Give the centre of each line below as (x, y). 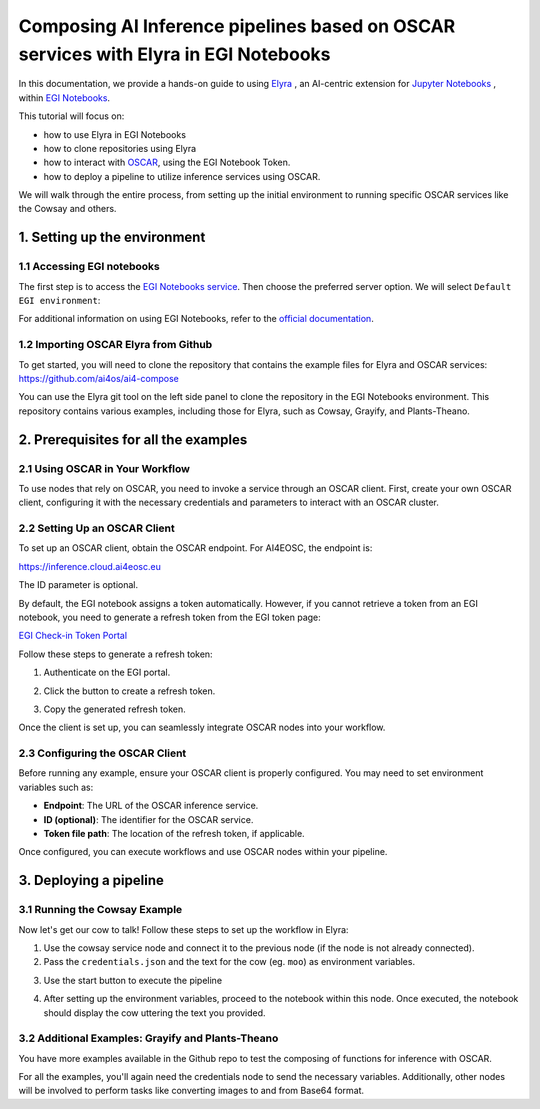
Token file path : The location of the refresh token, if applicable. (174, 834)
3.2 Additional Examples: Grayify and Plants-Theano (148, 1038)
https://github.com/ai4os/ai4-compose (98, 378)
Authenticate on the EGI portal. (107, 672)
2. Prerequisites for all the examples (133, 439)
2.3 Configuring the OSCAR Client (102, 753)
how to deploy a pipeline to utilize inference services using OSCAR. (182, 176)
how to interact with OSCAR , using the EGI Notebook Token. (167, 162)
